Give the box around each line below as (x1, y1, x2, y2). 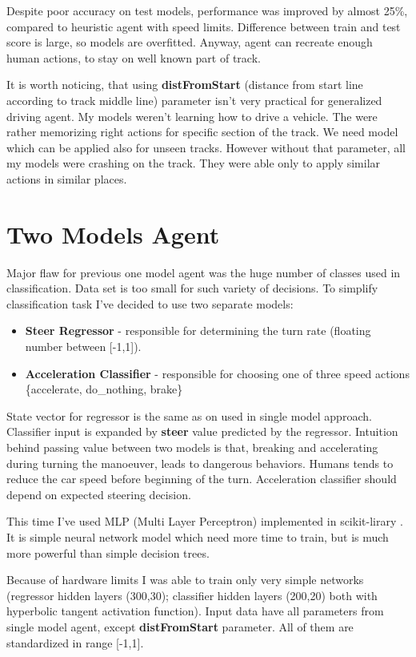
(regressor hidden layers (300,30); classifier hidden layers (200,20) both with (6, 586, 378, 603)
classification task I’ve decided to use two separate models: (6, 295, 294, 312)
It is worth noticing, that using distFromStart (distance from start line (6, 76, 363, 93)
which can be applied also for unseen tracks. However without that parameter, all (6, 139, 406, 155)
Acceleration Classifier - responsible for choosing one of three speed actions (25, 365, 410, 381)
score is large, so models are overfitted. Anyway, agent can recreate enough (6, 34, 373, 50)
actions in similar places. (6, 170, 127, 187)
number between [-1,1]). (25, 338, 142, 355)
